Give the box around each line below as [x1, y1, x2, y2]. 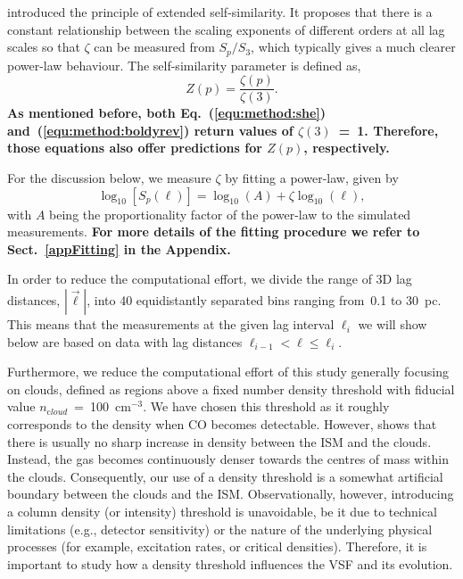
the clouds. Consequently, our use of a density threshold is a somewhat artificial [7, 467, 443, 485]
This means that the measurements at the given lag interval [7, 315, 335, 334]
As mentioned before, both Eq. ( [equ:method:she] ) [7, 103, 327, 122]
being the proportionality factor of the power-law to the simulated [49, 204, 411, 223]
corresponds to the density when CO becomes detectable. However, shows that [7, 415, 437, 434]
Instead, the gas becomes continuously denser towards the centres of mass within [7, 450, 450, 468]
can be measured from [94, 37, 215, 56]
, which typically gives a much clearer [251, 37, 456, 56]
